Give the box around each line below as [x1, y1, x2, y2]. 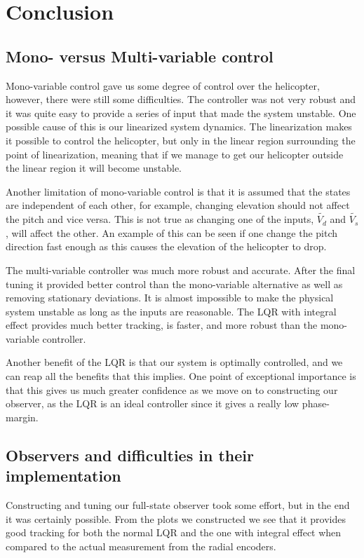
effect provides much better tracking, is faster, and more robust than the [6, 318, 318, 332]
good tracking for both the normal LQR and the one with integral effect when [6, 525, 342, 540]
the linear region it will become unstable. [6, 161, 182, 175]
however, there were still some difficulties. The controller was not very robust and [6, 92, 356, 107]
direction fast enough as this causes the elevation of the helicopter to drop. [6, 239, 327, 254]
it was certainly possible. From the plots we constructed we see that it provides [6, 511, 346, 526]
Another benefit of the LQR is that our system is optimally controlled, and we [6, 355, 343, 369]
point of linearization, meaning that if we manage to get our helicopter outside [6, 147, 344, 161]
